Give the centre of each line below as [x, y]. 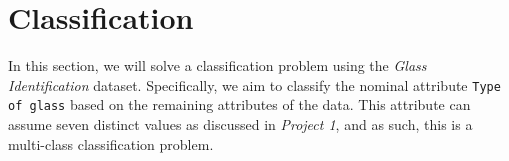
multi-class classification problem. [111, 143]
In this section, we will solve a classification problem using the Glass [217, 65]
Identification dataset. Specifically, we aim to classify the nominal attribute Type [254, 84]
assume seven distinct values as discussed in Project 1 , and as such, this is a [240, 124]
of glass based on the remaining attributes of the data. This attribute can [239, 104]
